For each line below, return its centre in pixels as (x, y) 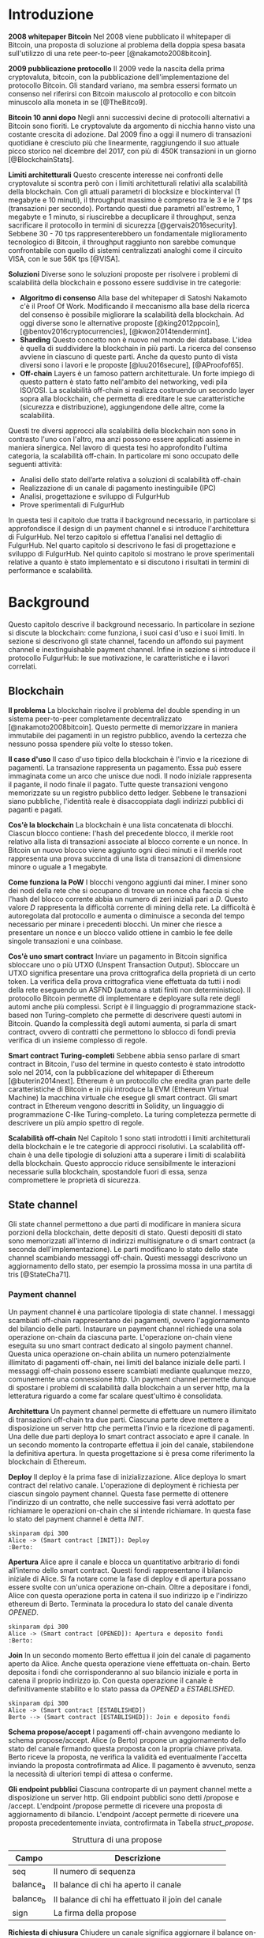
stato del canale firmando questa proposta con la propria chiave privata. (125, 1748)
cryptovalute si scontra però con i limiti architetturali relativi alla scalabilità (128, 183)
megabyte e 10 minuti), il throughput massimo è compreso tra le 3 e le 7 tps (130, 200)
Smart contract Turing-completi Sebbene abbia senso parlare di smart (124, 1055)
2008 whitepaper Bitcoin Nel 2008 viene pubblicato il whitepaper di (119, 36)
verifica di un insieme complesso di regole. (78, 1040)
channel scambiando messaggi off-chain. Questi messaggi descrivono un (128, 1257)
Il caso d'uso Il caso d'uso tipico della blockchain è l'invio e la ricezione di (128, 759)
